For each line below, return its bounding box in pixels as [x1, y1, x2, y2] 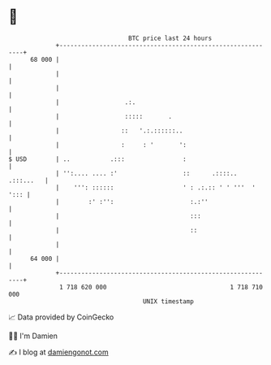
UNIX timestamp [142, 297, 195, 306]
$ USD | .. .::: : [8, 154, 187, 163]
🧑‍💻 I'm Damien [8, 331, 58, 341]
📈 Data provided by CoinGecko [8, 312, 114, 322]
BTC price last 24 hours [128, 34, 213, 42]
